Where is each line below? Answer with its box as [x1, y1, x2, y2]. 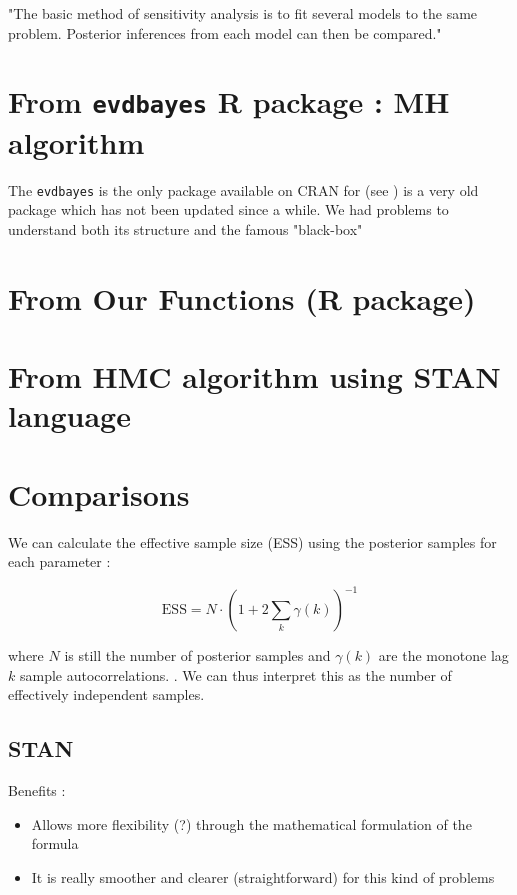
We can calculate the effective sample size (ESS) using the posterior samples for [8, 531, 497, 552]
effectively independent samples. [8, 684, 205, 705]
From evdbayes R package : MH [8, 81, 450, 122]
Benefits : [8, 780, 66, 801]
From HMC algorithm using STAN [8, 356, 501, 397]
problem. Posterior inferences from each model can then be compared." [8, 22, 442, 43]
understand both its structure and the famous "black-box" [8, 218, 363, 239]
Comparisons [8, 473, 190, 514]
